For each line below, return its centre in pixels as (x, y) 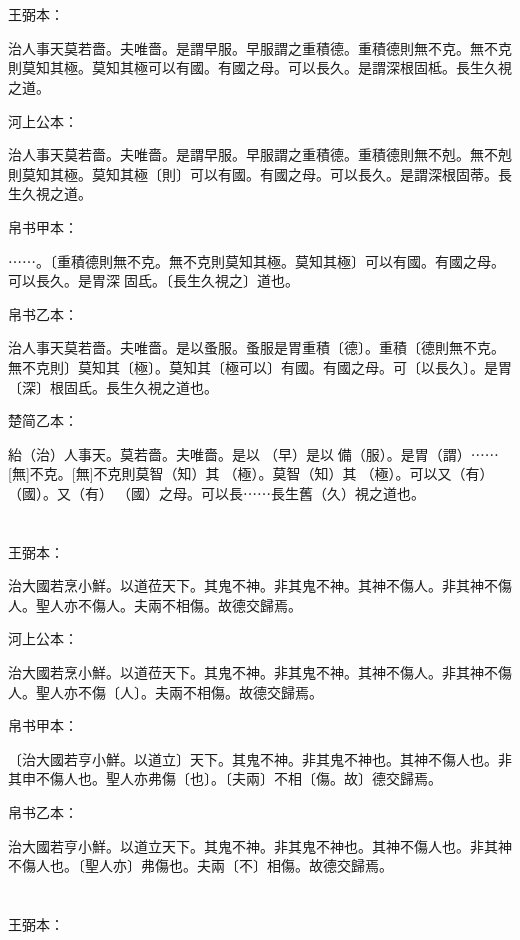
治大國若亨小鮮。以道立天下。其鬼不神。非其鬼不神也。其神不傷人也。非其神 (260, 845)
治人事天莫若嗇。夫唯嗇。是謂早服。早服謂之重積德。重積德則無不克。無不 (253, 47)
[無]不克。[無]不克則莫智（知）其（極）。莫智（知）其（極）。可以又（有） (251, 473)
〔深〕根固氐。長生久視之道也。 (113, 386)
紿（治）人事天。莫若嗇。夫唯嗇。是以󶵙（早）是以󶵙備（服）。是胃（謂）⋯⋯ (253, 453)
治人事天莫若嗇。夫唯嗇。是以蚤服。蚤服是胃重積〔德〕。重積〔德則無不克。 (256, 347)
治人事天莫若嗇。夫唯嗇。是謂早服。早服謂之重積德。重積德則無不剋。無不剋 (260, 154)
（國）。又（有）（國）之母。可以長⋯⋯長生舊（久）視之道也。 (216, 492)
